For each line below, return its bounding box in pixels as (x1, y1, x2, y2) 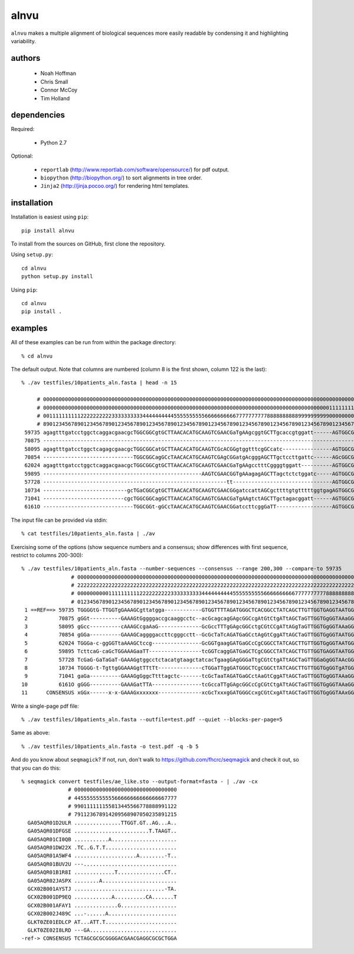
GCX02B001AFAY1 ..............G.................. (27, 902, 177, 909)
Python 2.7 (40, 139, 67, 146)
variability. (11, 37, 37, 44)
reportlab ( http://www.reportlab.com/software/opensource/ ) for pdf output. (40, 166, 230, 173)
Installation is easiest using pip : (11, 213, 89, 221)
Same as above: (11, 729, 50, 736)
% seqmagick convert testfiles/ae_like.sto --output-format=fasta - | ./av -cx (21, 778, 258, 785)
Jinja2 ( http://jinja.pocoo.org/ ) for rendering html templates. (40, 182, 190, 190)
